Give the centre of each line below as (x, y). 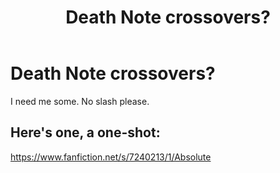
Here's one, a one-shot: (85, 132)
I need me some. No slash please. (80, 101)
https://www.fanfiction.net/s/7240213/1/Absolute (111, 157)
